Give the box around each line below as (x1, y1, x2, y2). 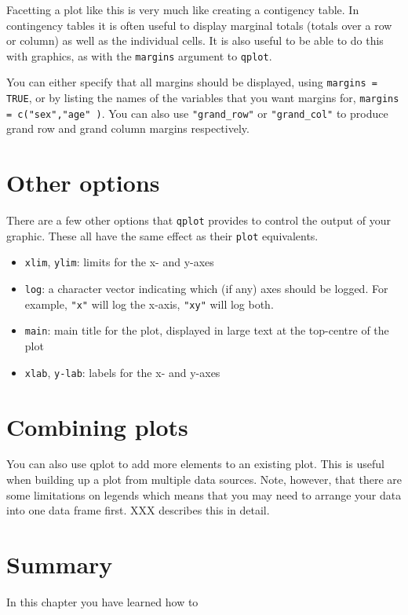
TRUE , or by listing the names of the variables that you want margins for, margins (6, 90, 399, 106)
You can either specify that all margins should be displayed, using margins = (6, 74, 377, 90)
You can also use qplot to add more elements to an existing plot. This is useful (6, 456, 384, 472)
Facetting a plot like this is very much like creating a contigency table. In (6, 2, 359, 17)
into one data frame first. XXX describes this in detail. (6, 502, 270, 518)
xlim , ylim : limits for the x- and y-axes (24, 254, 214, 270)
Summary (6, 548, 113, 580)
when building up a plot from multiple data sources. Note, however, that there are (6, 471, 402, 488)
